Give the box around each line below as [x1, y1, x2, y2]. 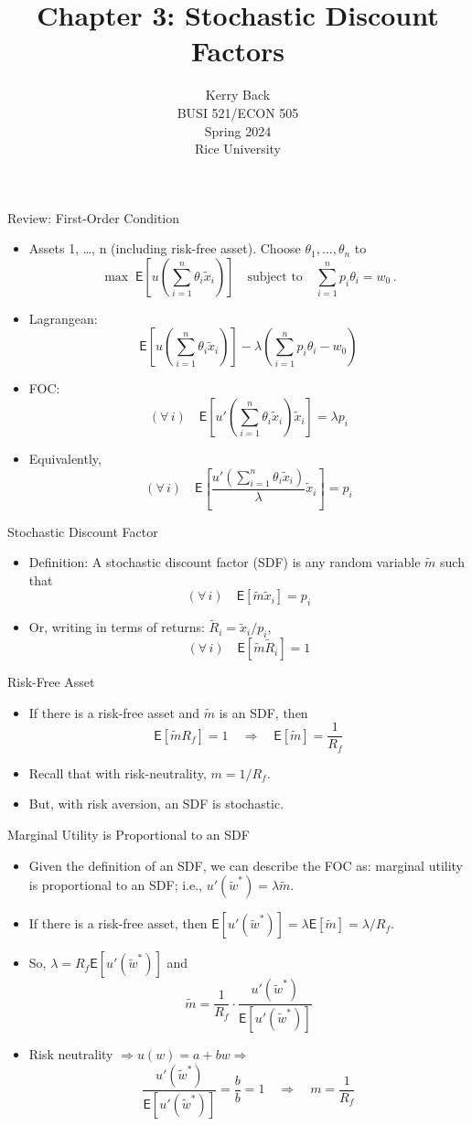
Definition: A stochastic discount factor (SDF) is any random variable [28, 552, 421, 572]
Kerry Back [205, 85, 271, 104]
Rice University [194, 139, 282, 158]
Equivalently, [28, 449, 102, 468]
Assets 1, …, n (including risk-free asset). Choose [28, 239, 301, 258]
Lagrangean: [28, 308, 98, 327]
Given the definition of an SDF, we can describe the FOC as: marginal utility [28, 855, 464, 874]
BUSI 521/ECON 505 [177, 102, 299, 122]
